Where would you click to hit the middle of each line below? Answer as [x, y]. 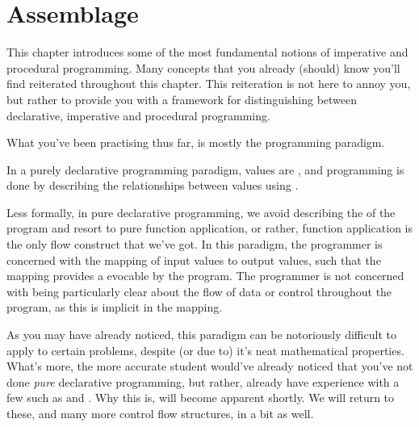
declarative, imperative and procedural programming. [138, 115]
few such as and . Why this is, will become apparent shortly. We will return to [201, 398]
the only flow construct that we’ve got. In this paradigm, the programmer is [195, 244]
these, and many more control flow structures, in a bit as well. [160, 413]
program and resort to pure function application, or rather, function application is [210, 228]
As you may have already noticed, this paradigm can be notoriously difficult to [201, 335]
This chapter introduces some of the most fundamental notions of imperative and [207, 52]
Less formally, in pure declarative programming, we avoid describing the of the [201, 212]
